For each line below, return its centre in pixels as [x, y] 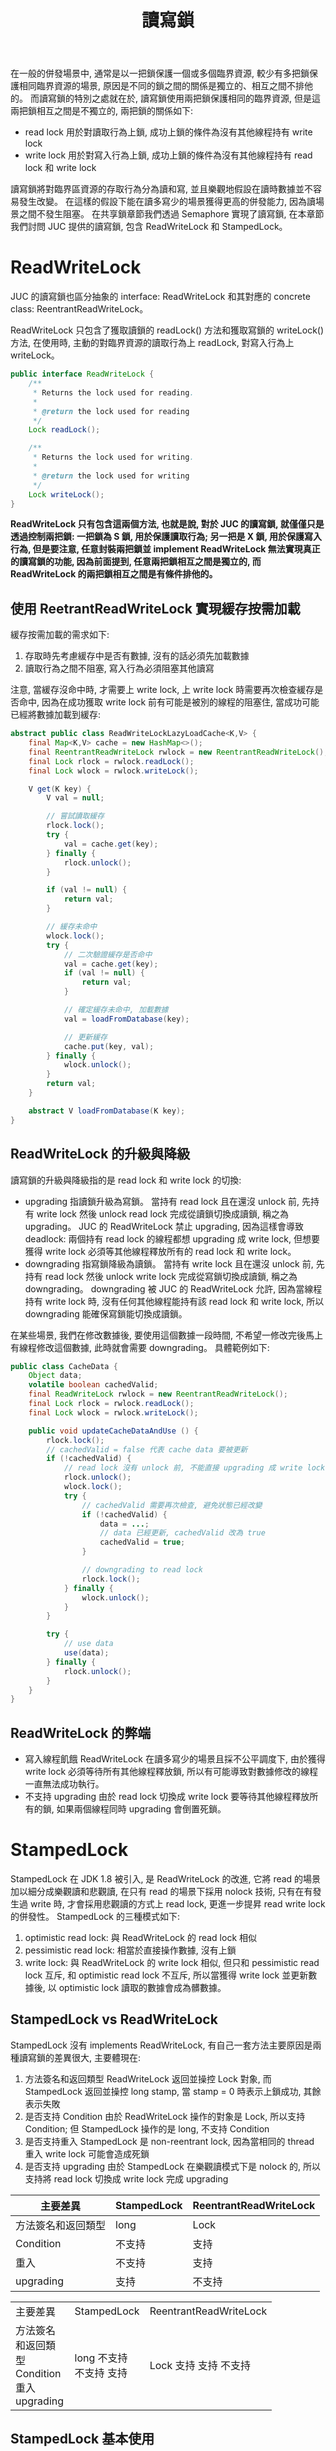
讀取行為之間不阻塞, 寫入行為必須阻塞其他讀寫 [119, 668]
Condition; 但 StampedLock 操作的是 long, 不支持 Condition [147, 2128]
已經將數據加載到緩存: [56, 715]
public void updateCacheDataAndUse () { [113, 1431]
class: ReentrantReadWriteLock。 [79, 309]
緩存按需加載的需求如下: [60, 635]
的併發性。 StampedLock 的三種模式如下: [95, 1916]
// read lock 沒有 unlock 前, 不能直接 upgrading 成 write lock [194, 1468]
